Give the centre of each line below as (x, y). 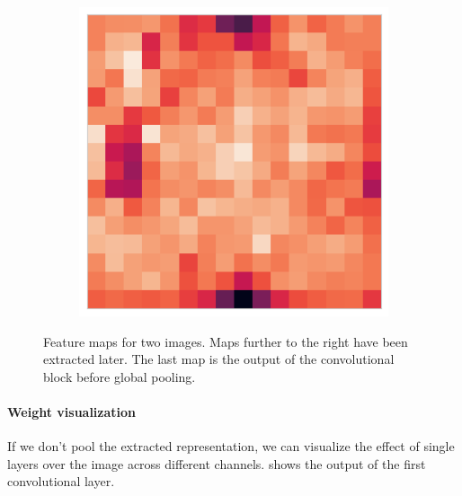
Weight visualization (72, 411)
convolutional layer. (61, 481)
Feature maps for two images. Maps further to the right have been (226, 341)
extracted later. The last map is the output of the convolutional (219, 359)
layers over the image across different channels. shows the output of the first (217, 463)
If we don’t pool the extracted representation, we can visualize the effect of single (231, 446)
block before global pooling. (120, 376)
